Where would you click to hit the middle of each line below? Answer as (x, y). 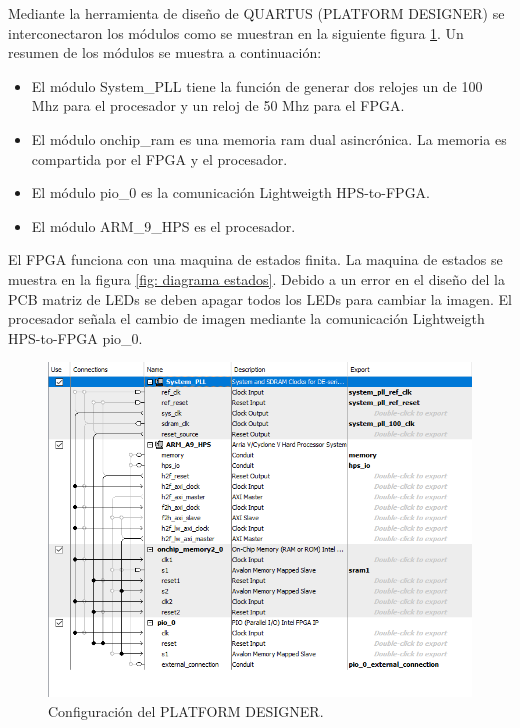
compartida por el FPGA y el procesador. (159, 158)
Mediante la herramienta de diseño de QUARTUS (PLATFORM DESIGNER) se (256, 13)
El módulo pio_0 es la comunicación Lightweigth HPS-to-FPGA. (231, 192)
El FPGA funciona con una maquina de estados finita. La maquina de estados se (255, 259)
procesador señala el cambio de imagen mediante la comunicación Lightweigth (246, 318)
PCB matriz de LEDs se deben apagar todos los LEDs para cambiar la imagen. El (260, 298)
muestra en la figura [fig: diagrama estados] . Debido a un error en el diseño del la (256, 278)
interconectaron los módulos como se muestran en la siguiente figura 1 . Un (236, 32)
